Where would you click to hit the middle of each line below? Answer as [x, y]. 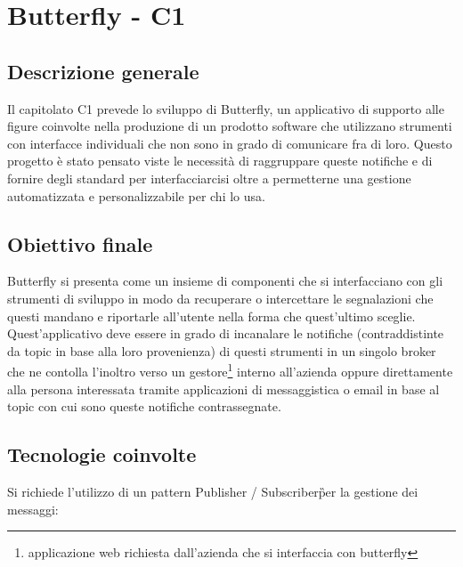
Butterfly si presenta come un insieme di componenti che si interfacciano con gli [225, 281]
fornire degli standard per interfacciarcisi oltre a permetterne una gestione [209, 178]
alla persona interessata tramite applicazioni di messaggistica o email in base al [223, 389]
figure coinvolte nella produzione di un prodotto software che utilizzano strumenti [230, 126]
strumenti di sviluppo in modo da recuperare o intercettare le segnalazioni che [220, 298]
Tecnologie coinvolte [102, 454]
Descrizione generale [103, 71]
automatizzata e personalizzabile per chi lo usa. [136, 195]
